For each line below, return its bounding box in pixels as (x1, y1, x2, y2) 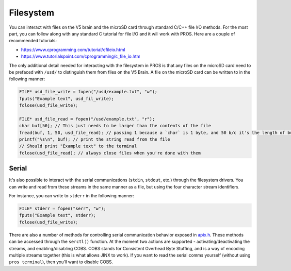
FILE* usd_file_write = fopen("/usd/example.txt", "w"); (19, 89, 158, 95)
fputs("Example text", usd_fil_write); (19, 96, 114, 102)
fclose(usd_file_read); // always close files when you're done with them (19, 150, 201, 155)
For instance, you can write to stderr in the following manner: (9, 193, 134, 199)
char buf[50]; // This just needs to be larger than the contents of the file (19, 123, 211, 129)
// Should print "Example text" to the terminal (19, 143, 137, 149)
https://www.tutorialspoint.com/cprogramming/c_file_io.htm (21, 53, 141, 59)
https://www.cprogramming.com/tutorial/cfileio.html (21, 47, 126, 52)
